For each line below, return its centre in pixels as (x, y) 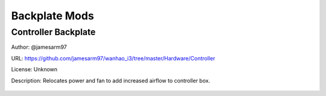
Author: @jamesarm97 (39, 47)
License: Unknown (34, 69)
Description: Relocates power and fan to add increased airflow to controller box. (111, 80)
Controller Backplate (53, 32)
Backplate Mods (53, 16)
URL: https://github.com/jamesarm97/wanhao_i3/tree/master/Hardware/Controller (113, 58)
